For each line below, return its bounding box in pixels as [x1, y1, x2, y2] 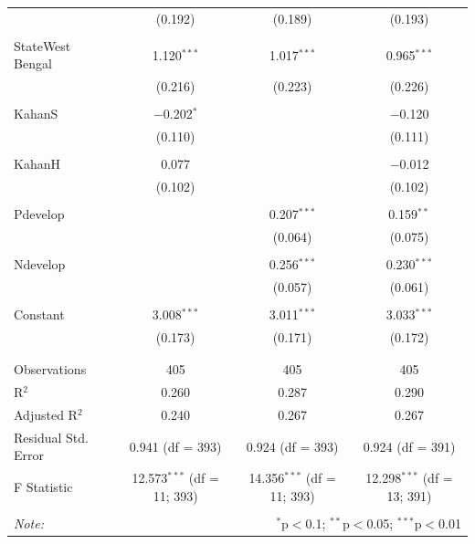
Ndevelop [14, 255, 66, 274]
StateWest [14, 36, 71, 55]
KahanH [14, 154, 60, 173]
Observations [14, 360, 87, 379]
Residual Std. [14, 427, 89, 446]
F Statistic [14, 477, 73, 497]
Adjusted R [14, 405, 78, 424]
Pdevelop [14, 204, 65, 224]
